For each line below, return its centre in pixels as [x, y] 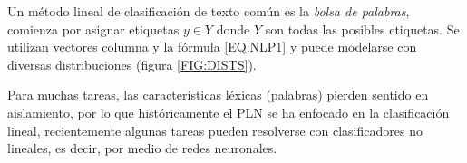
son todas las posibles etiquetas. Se [362, 29]
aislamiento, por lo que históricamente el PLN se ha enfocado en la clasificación [229, 112]
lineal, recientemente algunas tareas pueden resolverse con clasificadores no [215, 130]
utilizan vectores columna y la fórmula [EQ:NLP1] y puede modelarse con [212, 47]
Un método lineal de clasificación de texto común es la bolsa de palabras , [209, 11]
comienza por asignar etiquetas [93, 29]
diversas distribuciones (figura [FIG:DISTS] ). [132, 64]
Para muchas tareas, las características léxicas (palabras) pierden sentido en [218, 95]
